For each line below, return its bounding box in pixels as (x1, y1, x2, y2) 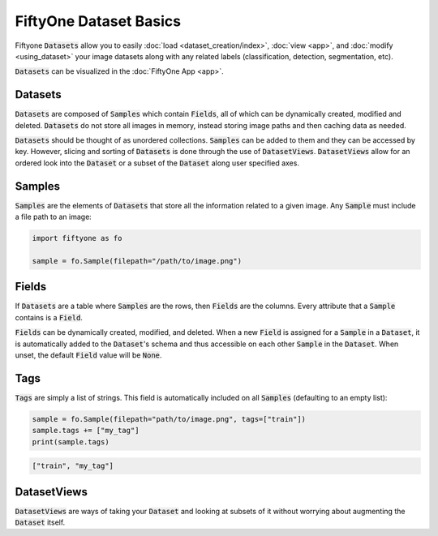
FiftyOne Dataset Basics (15, 12, 182, 30)
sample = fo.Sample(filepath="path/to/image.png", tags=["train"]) (32, 414, 307, 423)
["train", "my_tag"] (32, 461, 114, 470)
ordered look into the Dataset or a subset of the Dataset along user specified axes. (15, 158, 300, 168)
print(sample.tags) (32, 437, 109, 446)
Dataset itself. (15, 517, 66, 527)
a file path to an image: (15, 212, 92, 222)
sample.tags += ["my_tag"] (32, 426, 140, 435)
